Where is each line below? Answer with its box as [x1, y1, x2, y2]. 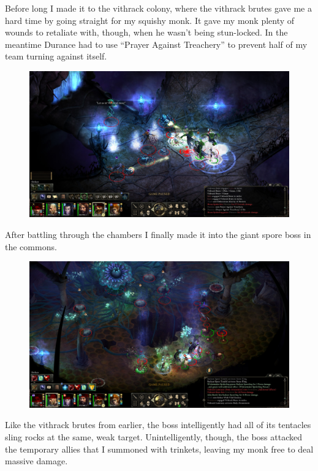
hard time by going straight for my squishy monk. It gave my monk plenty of [5, 13, 295, 26]
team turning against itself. [5, 50, 107, 63]
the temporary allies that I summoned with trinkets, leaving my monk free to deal [5, 442, 314, 455]
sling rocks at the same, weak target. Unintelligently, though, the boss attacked [5, 430, 303, 443]
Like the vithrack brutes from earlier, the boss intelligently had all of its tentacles [5, 418, 311, 431]
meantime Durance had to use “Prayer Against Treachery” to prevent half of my [5, 37, 308, 50]
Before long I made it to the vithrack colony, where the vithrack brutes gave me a [5, 2, 312, 14]
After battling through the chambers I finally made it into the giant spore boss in [5, 228, 311, 241]
